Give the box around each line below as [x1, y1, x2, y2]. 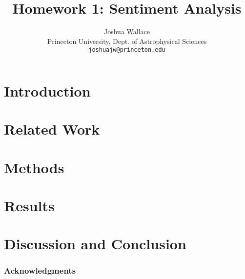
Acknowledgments [4, 264, 76, 276]
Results [4, 196, 55, 216]
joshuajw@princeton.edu [88, 46, 165, 54]
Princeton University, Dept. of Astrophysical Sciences [47, 36, 207, 46]
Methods [4, 157, 64, 177]
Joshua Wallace [104, 26, 150, 37]
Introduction [4, 80, 91, 100]
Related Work [4, 119, 100, 139]
